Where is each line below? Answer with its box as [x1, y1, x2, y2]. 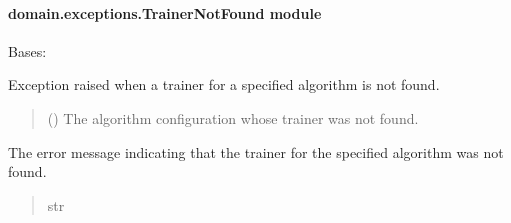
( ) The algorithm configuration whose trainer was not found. [47, 107, 419, 128]
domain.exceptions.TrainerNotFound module [8, 2, 322, 23]
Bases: [8, 40, 47, 61]
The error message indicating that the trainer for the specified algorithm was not [8, 141, 504, 162]
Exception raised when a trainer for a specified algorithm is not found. [8, 74, 440, 95]
